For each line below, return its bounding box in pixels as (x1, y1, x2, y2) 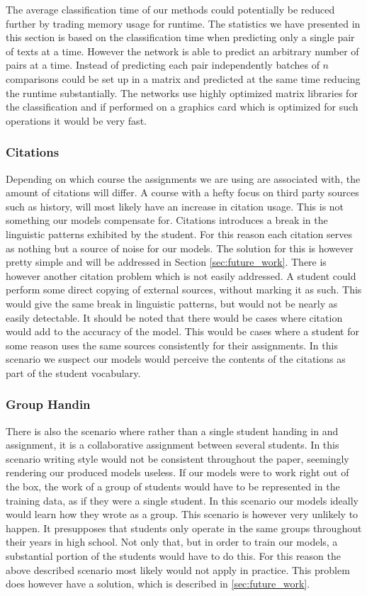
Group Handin (6, 395, 91, 413)
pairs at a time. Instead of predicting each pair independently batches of (6, 57, 320, 72)
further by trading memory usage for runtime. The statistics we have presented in (6, 16, 361, 30)
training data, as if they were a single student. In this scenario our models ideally (6, 493, 359, 507)
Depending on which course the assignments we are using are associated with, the (6, 171, 361, 186)
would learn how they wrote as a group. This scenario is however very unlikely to (6, 507, 358, 522)
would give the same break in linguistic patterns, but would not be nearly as (6, 296, 338, 310)
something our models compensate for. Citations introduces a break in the (6, 213, 328, 227)
